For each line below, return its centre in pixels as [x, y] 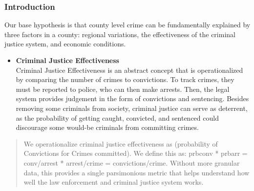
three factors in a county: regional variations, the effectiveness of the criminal [120, 34]
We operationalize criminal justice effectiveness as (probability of [121, 143]
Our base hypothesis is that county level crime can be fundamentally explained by [127, 25]
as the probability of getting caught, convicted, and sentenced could [117, 117]
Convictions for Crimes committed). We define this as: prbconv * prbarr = [136, 153]
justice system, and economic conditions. [65, 44]
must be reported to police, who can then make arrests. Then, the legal [123, 89]
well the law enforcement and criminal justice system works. [114, 182]
